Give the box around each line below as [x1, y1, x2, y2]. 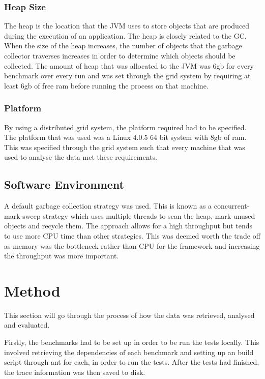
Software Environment [4, 177, 124, 192]
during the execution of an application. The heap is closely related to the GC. [4, 30, 247, 41]
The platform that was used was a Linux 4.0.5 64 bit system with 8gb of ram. [4, 132, 247, 142]
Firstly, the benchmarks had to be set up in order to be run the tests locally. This [4, 337, 259, 347]
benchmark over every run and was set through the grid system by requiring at [4, 70, 251, 81]
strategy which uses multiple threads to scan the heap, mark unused [43, 210, 255, 221]
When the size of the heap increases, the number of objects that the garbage [4, 40, 242, 51]
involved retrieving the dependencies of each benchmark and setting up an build [4, 346, 254, 357]
